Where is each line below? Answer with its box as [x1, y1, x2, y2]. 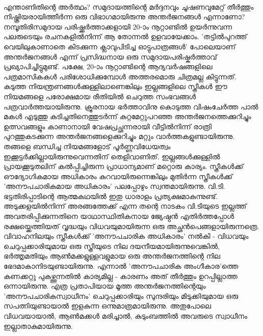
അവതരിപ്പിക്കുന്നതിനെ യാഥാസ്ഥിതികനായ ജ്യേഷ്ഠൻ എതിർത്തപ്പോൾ [4, 211, 234, 221]
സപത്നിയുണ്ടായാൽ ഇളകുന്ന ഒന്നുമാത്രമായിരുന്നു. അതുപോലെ [4, 300, 212, 311]
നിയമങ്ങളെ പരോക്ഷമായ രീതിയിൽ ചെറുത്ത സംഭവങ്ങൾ [4, 91, 196, 101]
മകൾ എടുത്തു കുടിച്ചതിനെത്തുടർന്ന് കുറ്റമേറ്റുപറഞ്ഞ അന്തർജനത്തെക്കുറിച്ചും [4, 111, 251, 122]
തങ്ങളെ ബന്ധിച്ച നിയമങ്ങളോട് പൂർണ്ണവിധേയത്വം [4, 141, 171, 151]
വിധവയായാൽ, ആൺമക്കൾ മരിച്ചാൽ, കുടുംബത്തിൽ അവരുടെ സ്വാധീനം [4, 311, 248, 321]
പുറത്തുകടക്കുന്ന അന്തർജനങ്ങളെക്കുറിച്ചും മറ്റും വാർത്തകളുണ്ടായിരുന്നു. [4, 131, 235, 142]
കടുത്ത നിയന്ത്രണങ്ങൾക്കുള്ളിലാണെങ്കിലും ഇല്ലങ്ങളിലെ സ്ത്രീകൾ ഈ [4, 81, 227, 92]
